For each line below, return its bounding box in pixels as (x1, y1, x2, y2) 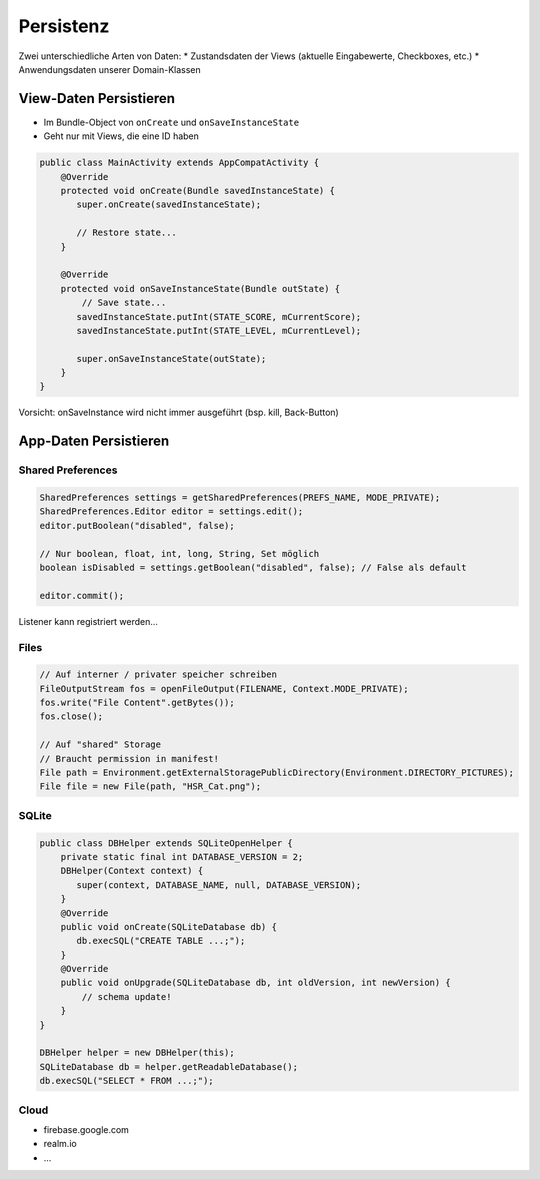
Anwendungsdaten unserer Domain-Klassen (18, 63, 202, 75)
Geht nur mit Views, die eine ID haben (43, 130, 200, 142)
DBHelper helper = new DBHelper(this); (39, 1047, 235, 1059)
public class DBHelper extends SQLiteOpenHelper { (39, 837, 294, 849)
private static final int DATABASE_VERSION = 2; (60, 851, 304, 862)
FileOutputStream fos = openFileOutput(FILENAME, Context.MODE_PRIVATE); (39, 683, 409, 694)
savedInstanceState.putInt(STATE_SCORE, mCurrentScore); (76, 311, 362, 322)
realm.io (43, 1138, 77, 1150)
